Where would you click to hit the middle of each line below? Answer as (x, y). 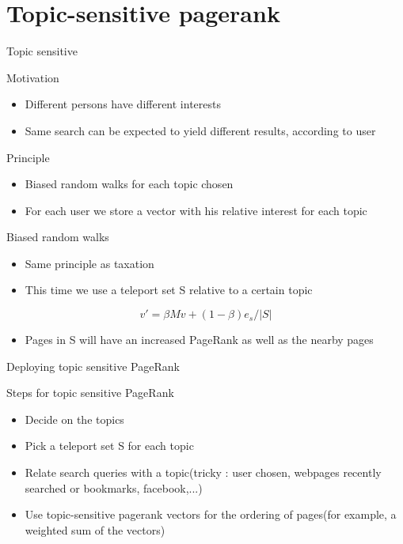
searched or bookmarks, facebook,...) (114, 487)
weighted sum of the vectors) (95, 529)
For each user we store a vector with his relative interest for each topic (196, 210)
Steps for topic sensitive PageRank (90, 393)
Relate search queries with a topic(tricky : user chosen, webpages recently (203, 472)
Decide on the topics (74, 419)
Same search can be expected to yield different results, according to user (200, 130)
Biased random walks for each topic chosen (129, 184)
